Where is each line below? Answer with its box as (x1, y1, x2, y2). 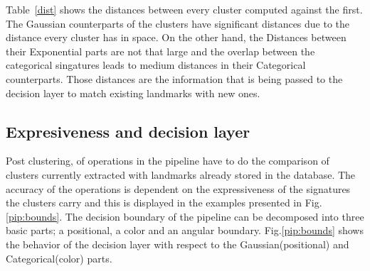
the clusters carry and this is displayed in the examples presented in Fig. (6, 195, 322, 210)
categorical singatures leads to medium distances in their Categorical (6, 57, 306, 72)
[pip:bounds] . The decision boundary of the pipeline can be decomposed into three (6, 209, 364, 223)
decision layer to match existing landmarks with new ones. (6, 85, 260, 100)
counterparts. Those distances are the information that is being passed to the (6, 71, 343, 86)
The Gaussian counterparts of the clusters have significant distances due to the (6, 16, 350, 31)
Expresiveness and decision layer (6, 120, 250, 142)
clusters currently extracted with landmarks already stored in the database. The (6, 167, 356, 182)
